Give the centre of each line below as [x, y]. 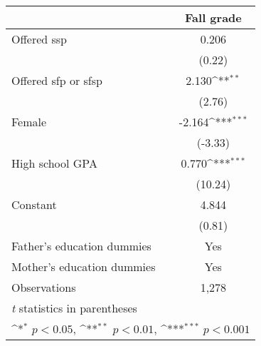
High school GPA [54, 163]
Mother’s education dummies [84, 266]
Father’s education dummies [81, 246]
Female [29, 122]
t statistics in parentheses [74, 308]
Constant [34, 204]
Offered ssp [39, 39]
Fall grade [213, 17]
